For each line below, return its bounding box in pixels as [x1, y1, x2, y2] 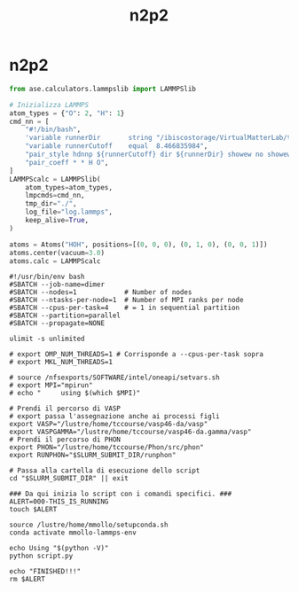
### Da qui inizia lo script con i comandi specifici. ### [9, 489, 232, 499]
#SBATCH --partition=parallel [9, 311, 122, 320]
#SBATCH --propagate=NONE [9, 319, 105, 328]
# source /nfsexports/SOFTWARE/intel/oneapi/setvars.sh [9, 373, 220, 382]
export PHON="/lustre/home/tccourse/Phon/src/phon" [9, 443, 204, 452]
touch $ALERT [9, 505, 58, 514]
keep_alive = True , [25, 216, 90, 225]
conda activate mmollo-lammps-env [9, 528, 137, 537]
